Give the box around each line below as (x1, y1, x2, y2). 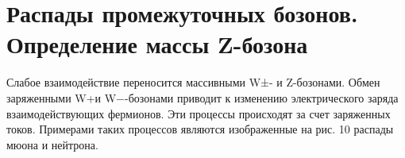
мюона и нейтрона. (6, 136, 98, 152)
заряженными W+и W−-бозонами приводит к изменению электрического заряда (6, 89, 399, 106)
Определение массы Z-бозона (6, 28, 308, 60)
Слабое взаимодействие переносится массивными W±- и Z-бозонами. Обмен (6, 74, 380, 91)
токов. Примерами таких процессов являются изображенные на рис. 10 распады (6, 121, 394, 137)
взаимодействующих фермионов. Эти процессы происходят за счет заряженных (6, 105, 391, 121)
